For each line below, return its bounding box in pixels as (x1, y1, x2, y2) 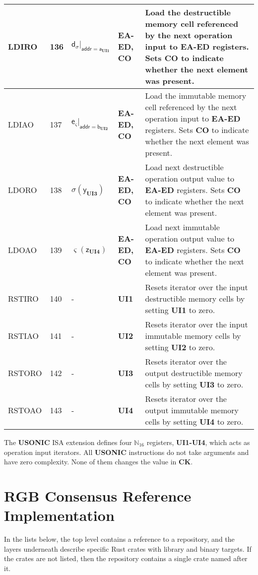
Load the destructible (145, 6, 231, 18)
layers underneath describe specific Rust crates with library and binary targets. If (4, 543, 252, 554)
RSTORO (8, 367, 42, 379)
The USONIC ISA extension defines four (4, 437, 132, 447)
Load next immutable (145, 221, 220, 233)
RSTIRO (8, 293, 39, 304)
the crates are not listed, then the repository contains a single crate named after (4, 553, 248, 564)
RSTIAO (8, 330, 39, 341)
